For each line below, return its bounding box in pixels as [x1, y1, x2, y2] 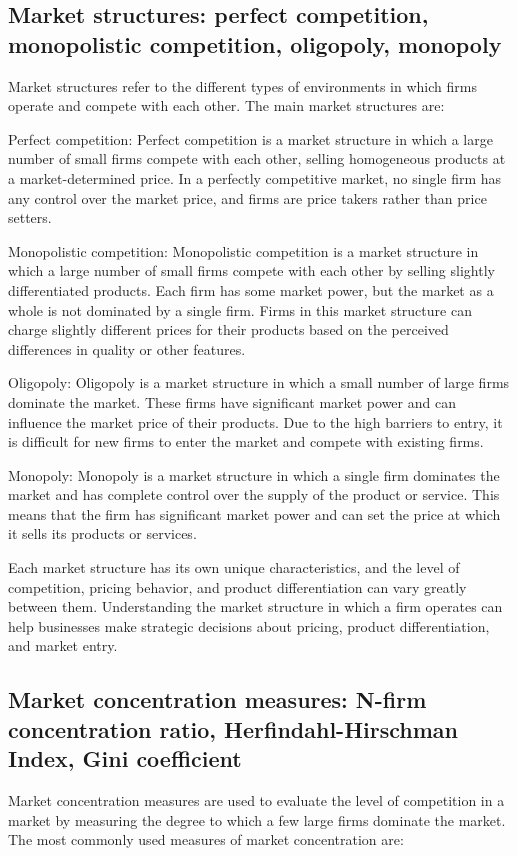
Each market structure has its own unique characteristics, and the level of [8, 557, 460, 578]
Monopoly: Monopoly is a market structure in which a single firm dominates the [8, 464, 500, 485]
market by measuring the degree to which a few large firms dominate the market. [8, 809, 506, 830]
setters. [8, 207, 52, 228]
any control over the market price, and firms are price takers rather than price [8, 187, 487, 208]
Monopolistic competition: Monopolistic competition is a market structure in [8, 240, 479, 261]
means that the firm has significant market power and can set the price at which [8, 503, 501, 524]
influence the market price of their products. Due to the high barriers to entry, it [8, 411, 503, 432]
